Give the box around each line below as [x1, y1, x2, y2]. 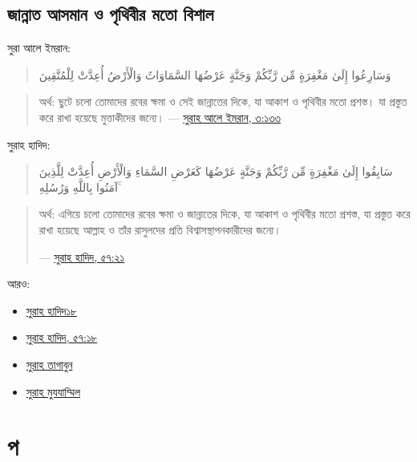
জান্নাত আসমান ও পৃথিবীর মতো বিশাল [7, 2, 214, 26]
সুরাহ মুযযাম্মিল [26, 383, 80, 399]
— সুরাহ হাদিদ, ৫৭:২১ [38, 248, 125, 265]
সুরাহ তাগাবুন [26, 355, 73, 372]
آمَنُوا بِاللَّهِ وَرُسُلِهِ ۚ [38, 178, 121, 195]
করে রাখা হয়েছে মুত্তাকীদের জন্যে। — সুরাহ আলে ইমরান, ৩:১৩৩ [38, 108, 281, 125]
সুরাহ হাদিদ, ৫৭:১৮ [26, 329, 98, 346]
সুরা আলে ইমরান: [7, 39, 71, 56]
